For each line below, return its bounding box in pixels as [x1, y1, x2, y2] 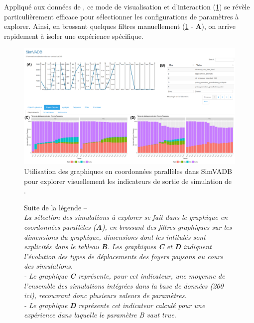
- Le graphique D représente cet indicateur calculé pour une [24, 300, 205, 310]
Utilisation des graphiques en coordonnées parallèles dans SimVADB [24, 166, 232, 176]
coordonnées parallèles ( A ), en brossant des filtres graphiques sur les [24, 222, 232, 232]
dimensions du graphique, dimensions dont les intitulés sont [24, 231, 206, 242]
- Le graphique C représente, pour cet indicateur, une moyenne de [24, 271, 225, 281]
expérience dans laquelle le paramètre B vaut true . [24, 310, 176, 320]
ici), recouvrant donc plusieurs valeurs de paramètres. [24, 290, 187, 301]
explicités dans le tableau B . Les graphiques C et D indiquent [24, 241, 212, 252]
